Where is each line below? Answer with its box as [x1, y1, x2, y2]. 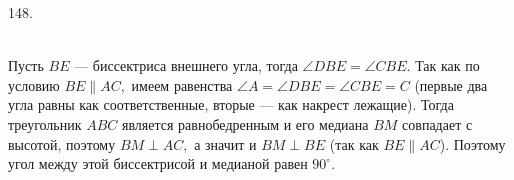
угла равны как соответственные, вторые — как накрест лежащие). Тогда [8, 94, 454, 115]
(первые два [414, 74, 488, 95]
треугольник [8, 113, 82, 134]
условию [8, 74, 60, 95]
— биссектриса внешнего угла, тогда [74, 55, 298, 76]
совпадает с [402, 113, 473, 134]
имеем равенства [131, 74, 233, 95]
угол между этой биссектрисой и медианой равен [8, 153, 308, 174]
